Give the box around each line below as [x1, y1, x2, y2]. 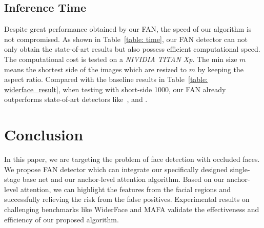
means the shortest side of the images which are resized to [4, 64, 187, 74]
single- [230, 163, 250, 174]
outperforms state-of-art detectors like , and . [4, 94, 148, 105]
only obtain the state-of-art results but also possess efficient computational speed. [4, 44, 260, 54]
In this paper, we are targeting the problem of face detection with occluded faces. [4, 154, 260, 164]
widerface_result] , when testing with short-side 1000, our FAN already [4, 84, 226, 94]
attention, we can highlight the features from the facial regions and [20, 183, 231, 194]
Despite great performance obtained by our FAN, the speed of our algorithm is [4, 24, 252, 34]
